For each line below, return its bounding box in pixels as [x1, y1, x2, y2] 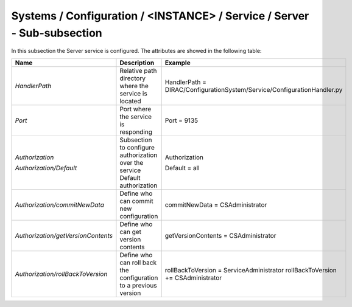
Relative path [119, 66, 157, 75]
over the [119, 158, 144, 167]
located [119, 97, 141, 105]
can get [119, 227, 142, 236]
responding [119, 128, 152, 136]
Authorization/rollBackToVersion [15, 269, 108, 278]
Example [164, 58, 191, 67]
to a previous [119, 281, 158, 289]
